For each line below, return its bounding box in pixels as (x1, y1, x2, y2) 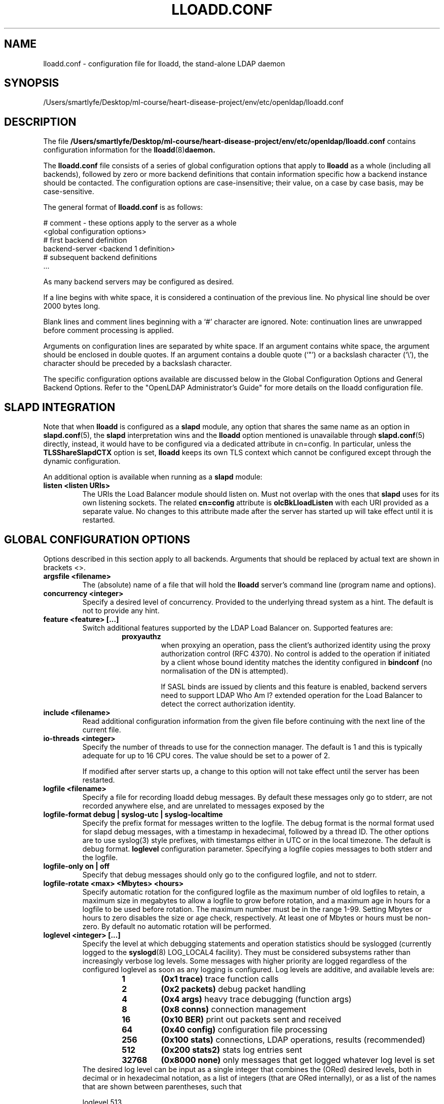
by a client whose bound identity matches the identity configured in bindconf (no (161, 657, 432, 667)
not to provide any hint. (82, 606, 160, 615)
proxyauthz (122, 632, 161, 641)
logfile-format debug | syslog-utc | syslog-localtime (43, 809, 223, 819)
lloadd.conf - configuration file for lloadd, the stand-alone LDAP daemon (43, 59, 285, 68)
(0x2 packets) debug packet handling (161, 983, 306, 994)
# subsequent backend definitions (43, 253, 157, 262)
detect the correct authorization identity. (161, 699, 295, 708)
